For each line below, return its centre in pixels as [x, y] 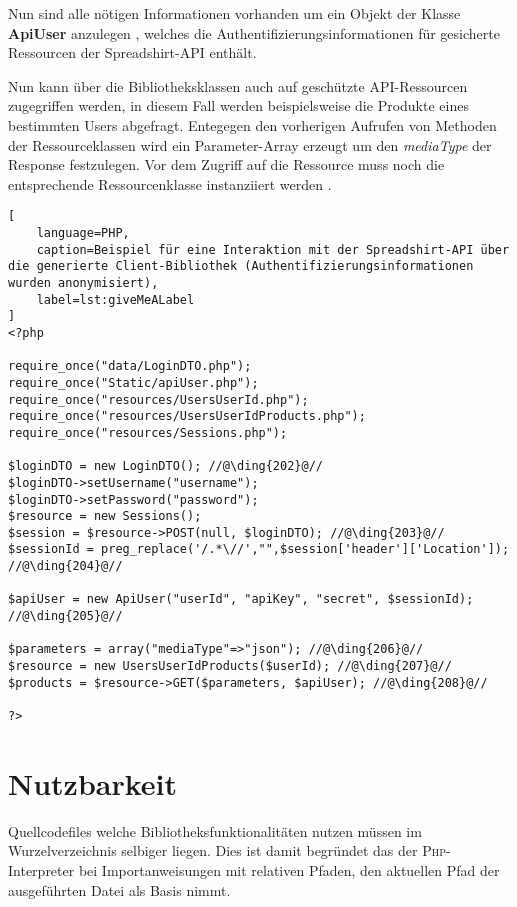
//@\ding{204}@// [65, 566]
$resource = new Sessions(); [105, 516]
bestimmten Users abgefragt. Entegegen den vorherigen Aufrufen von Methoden [252, 124]
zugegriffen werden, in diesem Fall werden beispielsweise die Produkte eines [238, 105]
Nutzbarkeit [93, 782]
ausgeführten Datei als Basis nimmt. [119, 889]
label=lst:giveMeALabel [115, 299]
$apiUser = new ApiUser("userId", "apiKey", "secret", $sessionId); [241, 599]
